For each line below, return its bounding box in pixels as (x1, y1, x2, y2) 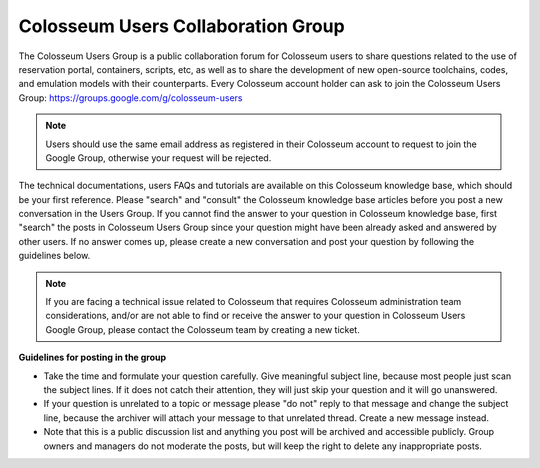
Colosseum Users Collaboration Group (18, 15, 345, 37)
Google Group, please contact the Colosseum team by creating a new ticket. (45, 323, 360, 335)
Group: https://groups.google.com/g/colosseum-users (18, 91, 243, 104)
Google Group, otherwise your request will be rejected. (45, 151, 272, 164)
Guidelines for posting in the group (18, 351, 167, 364)
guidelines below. (18, 250, 91, 262)
